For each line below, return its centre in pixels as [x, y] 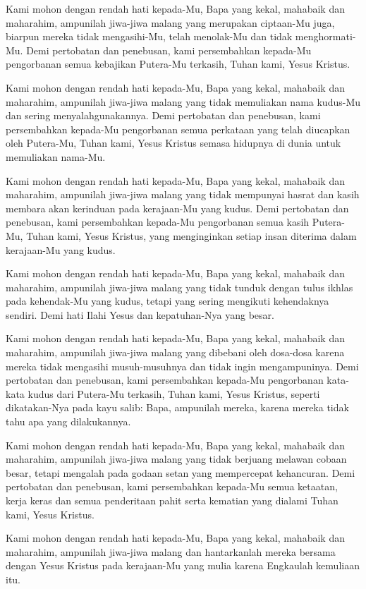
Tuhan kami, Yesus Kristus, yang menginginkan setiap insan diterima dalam [191, 235]
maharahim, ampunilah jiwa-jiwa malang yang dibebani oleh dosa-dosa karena [175, 352]
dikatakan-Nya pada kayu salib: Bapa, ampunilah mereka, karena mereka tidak [177, 407]
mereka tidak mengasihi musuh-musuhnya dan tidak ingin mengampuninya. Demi [182, 366]
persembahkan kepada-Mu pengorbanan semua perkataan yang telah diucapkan [178, 129]
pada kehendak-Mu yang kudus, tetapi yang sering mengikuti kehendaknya [167, 301]
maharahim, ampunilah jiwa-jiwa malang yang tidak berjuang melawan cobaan [176, 459]
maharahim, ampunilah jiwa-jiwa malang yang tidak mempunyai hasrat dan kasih [183, 194]
